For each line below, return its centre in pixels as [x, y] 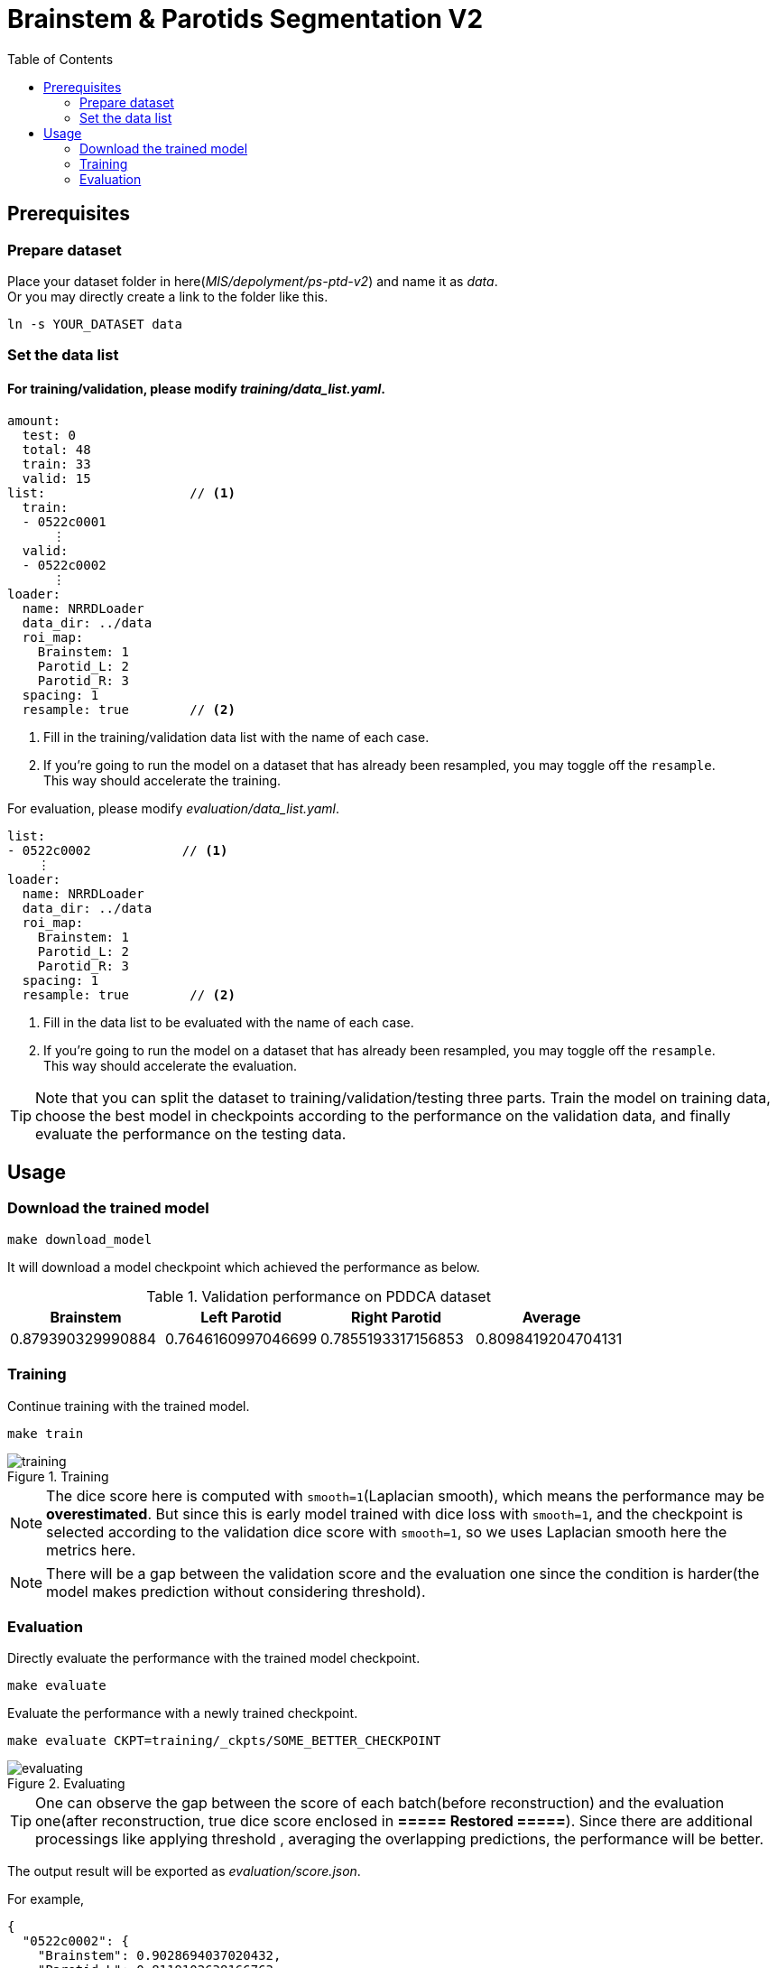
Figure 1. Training [58, 1476]
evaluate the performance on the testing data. [191, 1133]
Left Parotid [241, 1317]
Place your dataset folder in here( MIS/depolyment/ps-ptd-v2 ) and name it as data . [253, 281]
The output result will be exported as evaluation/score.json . [184, 1871]
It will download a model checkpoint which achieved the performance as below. [244, 1267]
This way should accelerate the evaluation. [171, 1065]
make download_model [80, 1239]
